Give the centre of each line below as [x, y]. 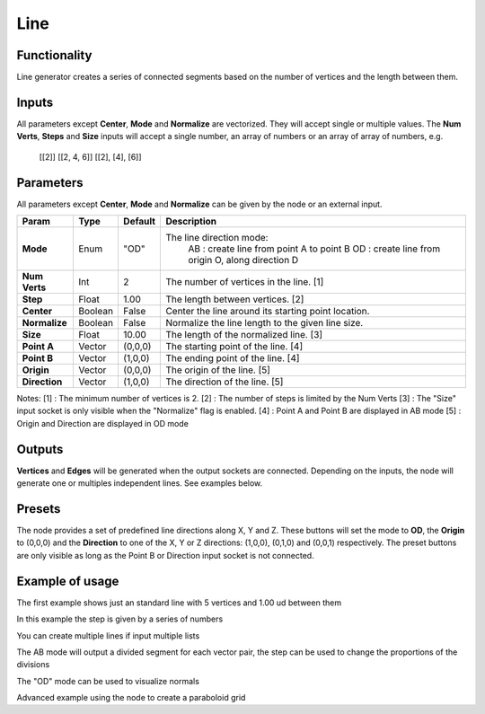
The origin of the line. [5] [218, 370]
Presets [39, 509]
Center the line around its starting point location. [268, 312]
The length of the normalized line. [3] [244, 335]
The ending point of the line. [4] [233, 358]
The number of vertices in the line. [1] [245, 282]
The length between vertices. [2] [235, 299]
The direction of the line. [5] [225, 382]
